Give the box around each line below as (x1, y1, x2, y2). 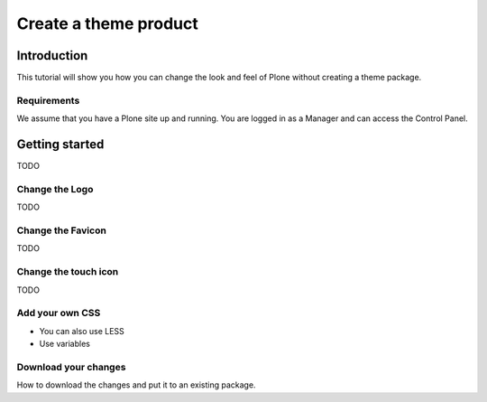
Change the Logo (16, 182, 94, 195)
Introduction (16, 48, 88, 63)
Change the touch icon (16, 266, 119, 278)
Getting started (16, 136, 105, 153)
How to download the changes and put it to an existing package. (16, 379, 256, 390)
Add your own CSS (16, 307, 101, 320)
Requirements (16, 94, 80, 107)
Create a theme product (16, 14, 198, 33)
